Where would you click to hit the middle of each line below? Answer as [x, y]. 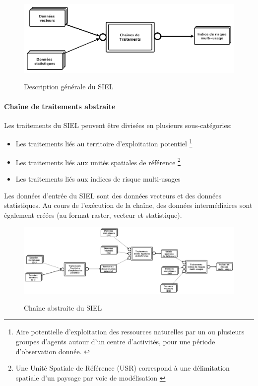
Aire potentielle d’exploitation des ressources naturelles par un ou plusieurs [130, 332]
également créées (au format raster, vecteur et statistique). [93, 215]
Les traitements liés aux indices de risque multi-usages [98, 178]
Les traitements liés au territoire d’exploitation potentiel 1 [104, 143]
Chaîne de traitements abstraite [60, 106]
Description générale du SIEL [69, 87]
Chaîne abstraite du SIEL [63, 307]
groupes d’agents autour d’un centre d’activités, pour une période [115, 342]
